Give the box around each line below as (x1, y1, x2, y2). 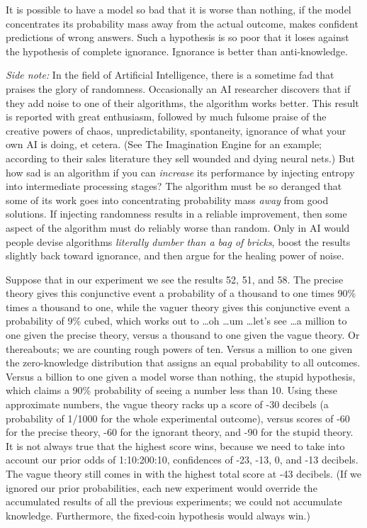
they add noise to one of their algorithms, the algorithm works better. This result (6, 95, 359, 110)
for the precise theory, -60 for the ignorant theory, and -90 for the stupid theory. (6, 425, 354, 439)
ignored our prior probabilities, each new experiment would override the (6, 480, 317, 495)
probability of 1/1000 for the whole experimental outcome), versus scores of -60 (6, 410, 350, 425)
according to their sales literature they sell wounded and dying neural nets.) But (6, 150, 356, 165)
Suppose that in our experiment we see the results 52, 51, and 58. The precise (6, 271, 344, 286)
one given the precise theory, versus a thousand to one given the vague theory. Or (6, 327, 360, 342)
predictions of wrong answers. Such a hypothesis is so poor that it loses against (6, 30, 349, 45)
